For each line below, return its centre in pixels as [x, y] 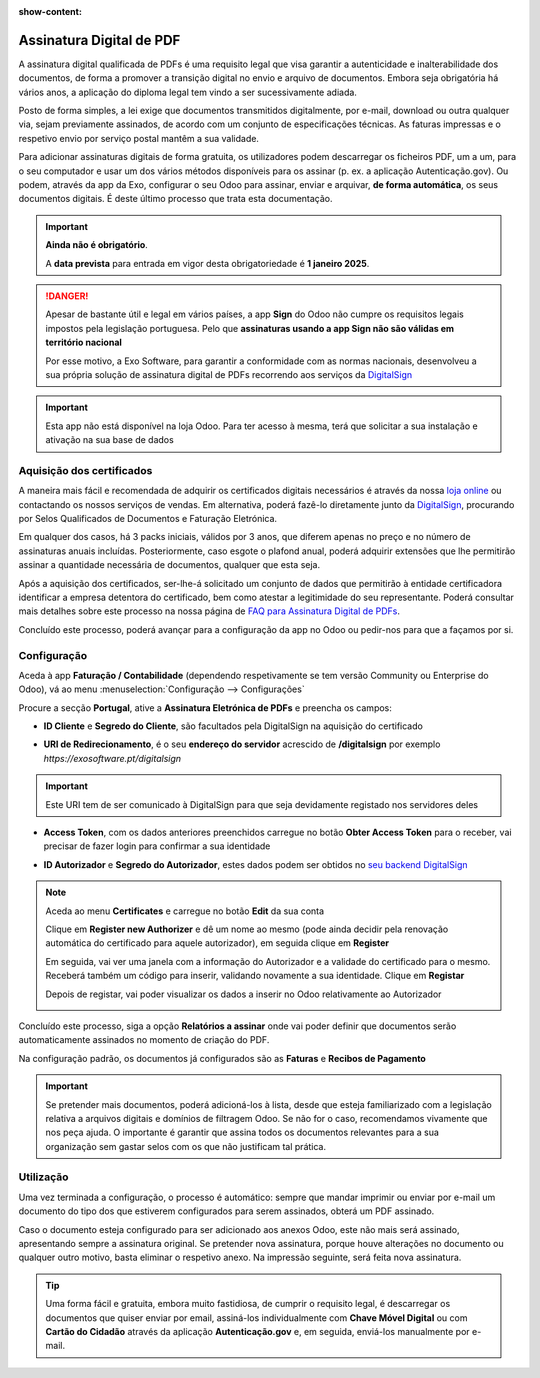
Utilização [43, 1177]
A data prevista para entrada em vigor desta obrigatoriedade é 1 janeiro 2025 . [207, 263]
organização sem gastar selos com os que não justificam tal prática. [186, 1146]
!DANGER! [67, 296]
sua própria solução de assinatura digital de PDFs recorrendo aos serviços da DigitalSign [229, 374]
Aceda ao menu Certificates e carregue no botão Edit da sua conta [185, 911]
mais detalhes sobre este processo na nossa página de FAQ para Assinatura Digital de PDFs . [209, 611]
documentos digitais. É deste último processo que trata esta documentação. [176, 199]
